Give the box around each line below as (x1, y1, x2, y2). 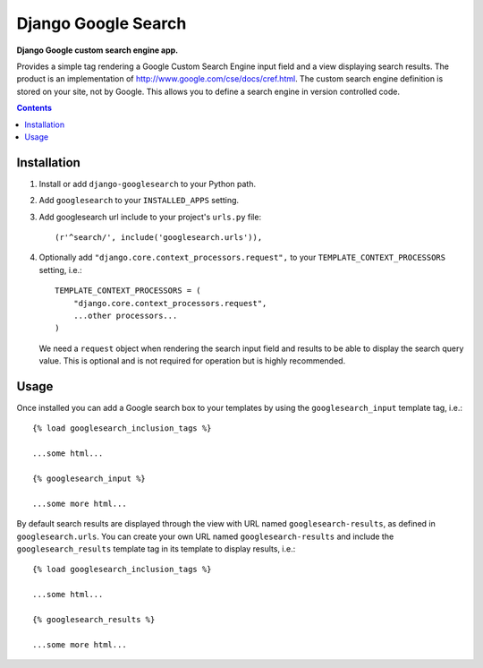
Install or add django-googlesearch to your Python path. (38, 178, 257, 189)
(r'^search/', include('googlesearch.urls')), (55, 232, 263, 242)
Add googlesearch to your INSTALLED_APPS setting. (38, 195, 240, 206)
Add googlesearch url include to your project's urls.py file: (38, 211, 262, 222)
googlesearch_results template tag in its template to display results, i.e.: (16, 543, 296, 554)
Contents (16, 103, 53, 114)
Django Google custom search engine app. (16, 45, 179, 56)
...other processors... (72, 310, 178, 321)
